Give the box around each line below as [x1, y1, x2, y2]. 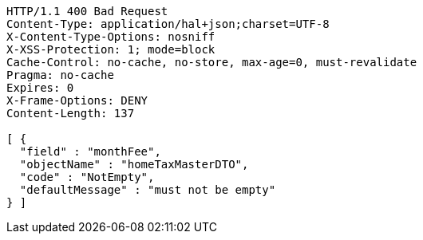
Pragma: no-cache [6, 69, 114, 81]
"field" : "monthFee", [19, 145, 161, 158]
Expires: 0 [6, 81, 74, 94]
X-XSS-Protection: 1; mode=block [6, 43, 215, 56]
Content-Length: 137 [6, 107, 135, 120]
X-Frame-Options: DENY [6, 94, 148, 107]
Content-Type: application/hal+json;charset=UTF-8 [6, 18, 330, 30]
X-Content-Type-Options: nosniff [6, 30, 215, 43]
